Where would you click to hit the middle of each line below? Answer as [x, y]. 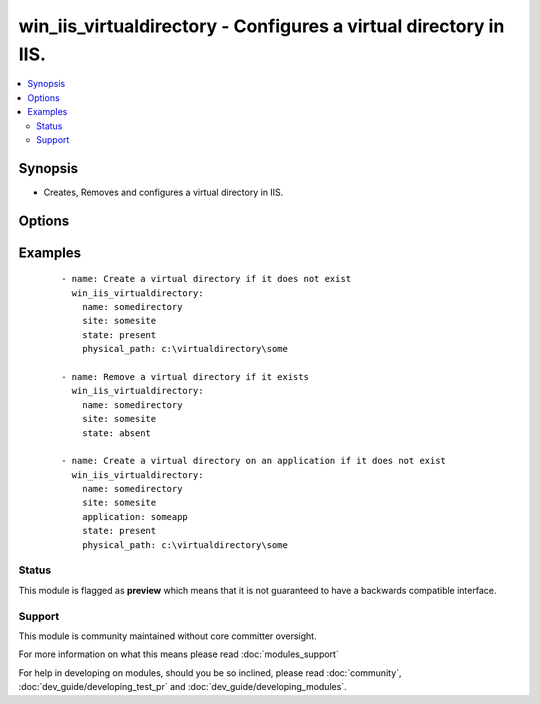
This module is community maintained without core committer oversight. [167, 636]
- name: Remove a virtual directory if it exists [185, 376]
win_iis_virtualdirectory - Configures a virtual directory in [261, 26]
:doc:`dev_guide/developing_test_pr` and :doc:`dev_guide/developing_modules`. [182, 687]
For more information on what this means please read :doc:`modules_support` [178, 654]
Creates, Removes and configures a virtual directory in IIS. [163, 192]
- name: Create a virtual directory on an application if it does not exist [254, 461]
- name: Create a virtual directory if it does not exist [206, 279]
